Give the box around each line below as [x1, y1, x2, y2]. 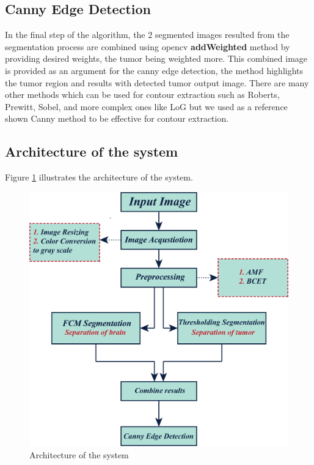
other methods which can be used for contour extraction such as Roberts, [5, 88, 280, 101]
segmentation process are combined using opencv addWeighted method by [5, 40, 290, 53]
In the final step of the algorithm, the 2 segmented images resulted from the [5, 28, 290, 41]
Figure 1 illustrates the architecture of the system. [5, 171, 193, 184]
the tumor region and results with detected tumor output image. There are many [5, 76, 309, 89]
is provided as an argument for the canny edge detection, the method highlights [5, 64, 304, 76]
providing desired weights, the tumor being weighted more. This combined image [5, 52, 308, 65]
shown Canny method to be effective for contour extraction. [5, 112, 229, 125]
